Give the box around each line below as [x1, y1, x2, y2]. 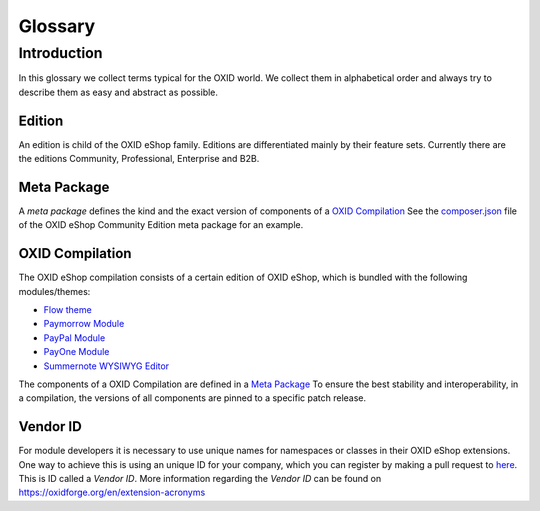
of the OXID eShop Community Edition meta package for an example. [18, 219, 304, 231]
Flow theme [43, 304, 92, 316]
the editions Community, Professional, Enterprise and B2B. [18, 153, 260, 165]
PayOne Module [43, 346, 110, 358]
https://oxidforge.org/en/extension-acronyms [18, 486, 206, 499]
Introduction [18, 44, 103, 62]
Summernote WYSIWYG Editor [43, 360, 170, 372]
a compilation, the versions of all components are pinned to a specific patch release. [18, 392, 367, 404]
